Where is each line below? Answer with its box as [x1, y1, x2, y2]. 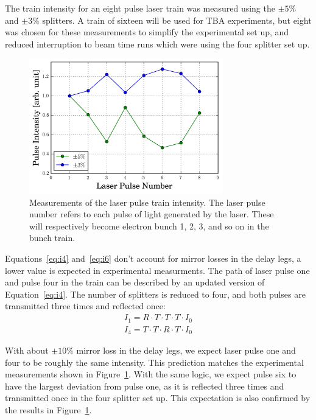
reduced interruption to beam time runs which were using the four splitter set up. [5, 37, 310, 50]
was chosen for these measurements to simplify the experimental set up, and [5, 26, 289, 38]
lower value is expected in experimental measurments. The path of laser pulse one [5, 264, 310, 276]
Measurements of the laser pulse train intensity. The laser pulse [29, 195, 265, 208]
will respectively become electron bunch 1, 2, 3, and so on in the [29, 219, 269, 232]
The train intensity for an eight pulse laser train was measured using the [5, 2, 275, 14]
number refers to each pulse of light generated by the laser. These [29, 208, 274, 220]
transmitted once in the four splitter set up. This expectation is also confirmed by [5, 391, 311, 404]
